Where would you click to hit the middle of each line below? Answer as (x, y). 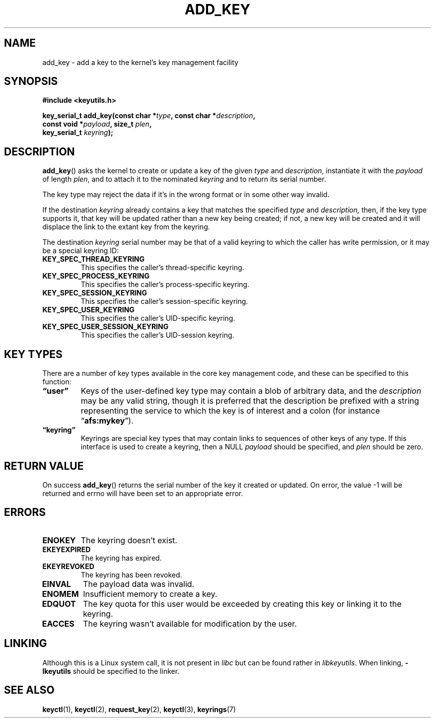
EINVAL (56, 584)
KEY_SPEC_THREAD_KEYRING (94, 259)
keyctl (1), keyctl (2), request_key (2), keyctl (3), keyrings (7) (139, 709)
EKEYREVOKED (68, 566)
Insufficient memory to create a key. (150, 594)
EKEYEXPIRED (67, 549)
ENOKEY (59, 540)
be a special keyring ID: (81, 251)
